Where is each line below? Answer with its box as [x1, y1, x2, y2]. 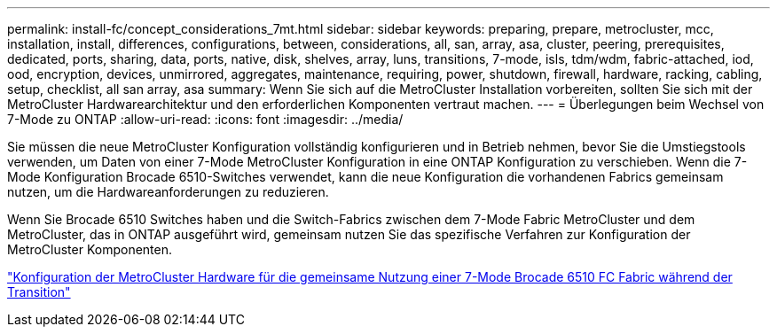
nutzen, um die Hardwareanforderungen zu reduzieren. [7, 184, 329, 199]
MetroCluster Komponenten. [7, 242, 173, 257]
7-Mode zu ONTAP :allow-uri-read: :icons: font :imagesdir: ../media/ [7, 112, 404, 127]
